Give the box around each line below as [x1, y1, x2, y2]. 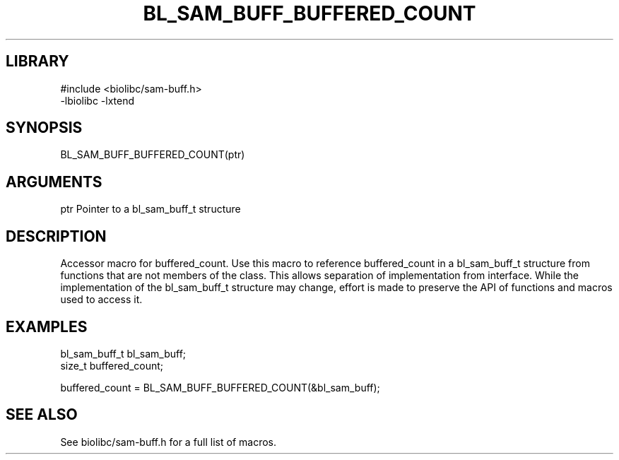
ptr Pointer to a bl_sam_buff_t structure [60, 203, 241, 216]
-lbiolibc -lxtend [60, 94, 135, 107]
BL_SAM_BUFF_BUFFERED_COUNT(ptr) [60, 148, 245, 161]
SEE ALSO [6, 406, 78, 424]
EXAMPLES [6, 317, 88, 336]
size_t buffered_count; [60, 359, 164, 372]
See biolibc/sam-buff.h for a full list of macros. [60, 435, 276, 448]
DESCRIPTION [6, 227, 107, 245]
